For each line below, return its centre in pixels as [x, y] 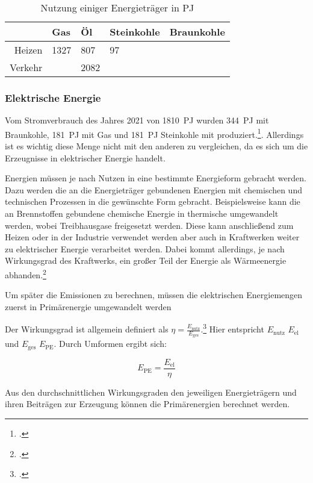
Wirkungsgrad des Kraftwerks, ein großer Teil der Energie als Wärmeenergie [146, 260]
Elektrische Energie [53, 97]
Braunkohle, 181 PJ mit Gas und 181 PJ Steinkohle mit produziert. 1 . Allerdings [154, 133]
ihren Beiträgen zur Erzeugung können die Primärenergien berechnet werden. [147, 404]
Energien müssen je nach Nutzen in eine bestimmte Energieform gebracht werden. [156, 178]
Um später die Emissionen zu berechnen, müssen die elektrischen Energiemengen [154, 295]
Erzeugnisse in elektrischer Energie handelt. [85, 157]
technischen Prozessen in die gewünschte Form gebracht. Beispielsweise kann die [153, 201]
